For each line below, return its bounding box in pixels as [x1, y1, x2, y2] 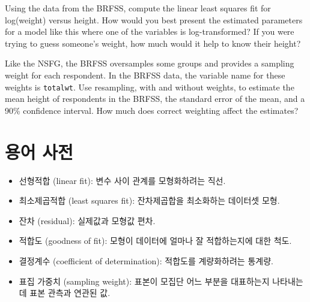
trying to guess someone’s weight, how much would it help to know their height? [5, 37, 301, 49]
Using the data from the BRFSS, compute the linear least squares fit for [5, 2, 271, 14]
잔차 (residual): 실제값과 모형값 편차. [19, 214, 156, 226]
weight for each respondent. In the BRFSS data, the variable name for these [5, 68, 285, 81]
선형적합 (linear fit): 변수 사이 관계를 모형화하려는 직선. [19, 174, 226, 186]
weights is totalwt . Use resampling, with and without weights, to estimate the [5, 80, 294, 93]
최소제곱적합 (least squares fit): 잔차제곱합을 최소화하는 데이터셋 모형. [19, 194, 280, 207]
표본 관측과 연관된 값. [29, 286, 111, 299]
